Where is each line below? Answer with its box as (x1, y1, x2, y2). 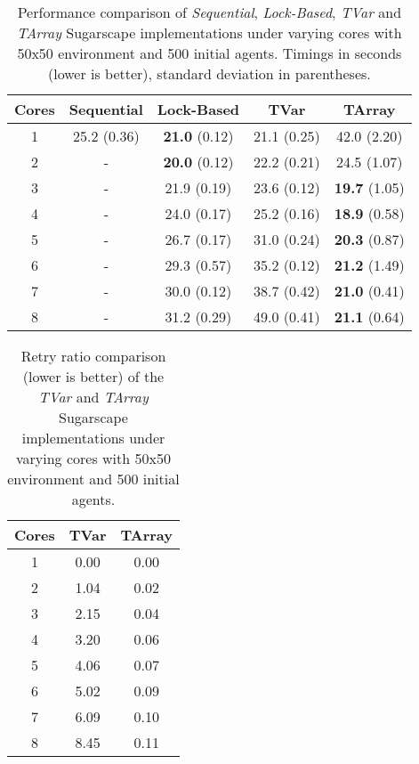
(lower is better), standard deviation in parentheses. (47, 63, 371, 84)
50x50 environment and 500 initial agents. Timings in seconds (17, 43, 402, 63)
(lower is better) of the (22, 366, 165, 386)
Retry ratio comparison (20, 345, 166, 366)
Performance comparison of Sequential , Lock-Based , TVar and (17, 2, 402, 22)
